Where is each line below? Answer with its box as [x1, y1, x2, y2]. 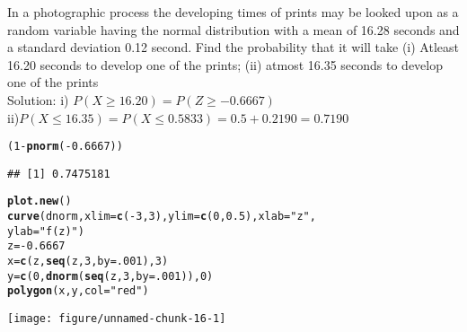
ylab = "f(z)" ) [7, 224, 84, 238]
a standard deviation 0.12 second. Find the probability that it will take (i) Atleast [7, 38, 459, 57]
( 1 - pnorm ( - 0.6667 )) [7, 140, 123, 153]
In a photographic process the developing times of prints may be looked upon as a [7, 3, 459, 21]
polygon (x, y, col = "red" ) [7, 284, 149, 298]
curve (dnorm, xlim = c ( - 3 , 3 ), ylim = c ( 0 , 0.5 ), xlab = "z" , [7, 210, 316, 223]
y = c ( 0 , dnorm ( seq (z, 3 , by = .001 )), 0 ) [7, 269, 214, 283]
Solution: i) [7, 90, 69, 109]
